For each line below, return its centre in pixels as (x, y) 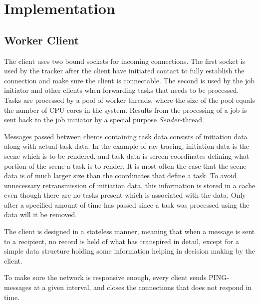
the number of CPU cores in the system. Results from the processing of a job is (126, 110)
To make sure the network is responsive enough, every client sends (105, 277)
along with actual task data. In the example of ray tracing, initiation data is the (127, 146)
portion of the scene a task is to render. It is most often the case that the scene (125, 165)
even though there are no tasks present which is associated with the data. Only (125, 195)
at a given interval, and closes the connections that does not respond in (143, 287)
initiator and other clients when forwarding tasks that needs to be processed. (122, 90)
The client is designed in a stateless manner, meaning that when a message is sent (129, 231)
